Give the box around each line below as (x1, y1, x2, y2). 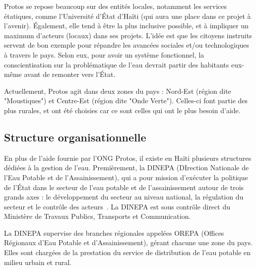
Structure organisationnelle (4, 129, 146, 144)
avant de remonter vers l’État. (24, 69, 116, 79)
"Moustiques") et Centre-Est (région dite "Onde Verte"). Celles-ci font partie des (4, 95, 248, 106)
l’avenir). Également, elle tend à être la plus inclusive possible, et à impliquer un (4, 20, 249, 31)
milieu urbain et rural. (4, 257, 72, 267)
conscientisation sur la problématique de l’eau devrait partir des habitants (4, 59, 229, 69)
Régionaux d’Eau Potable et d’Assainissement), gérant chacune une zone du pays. (4, 237, 253, 248)
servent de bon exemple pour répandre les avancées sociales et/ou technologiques (4, 40, 250, 50)
